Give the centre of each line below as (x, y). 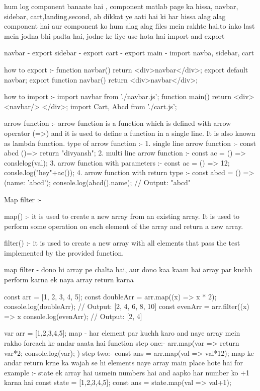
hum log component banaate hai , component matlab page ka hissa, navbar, (121, 6)
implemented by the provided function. (64, 252)
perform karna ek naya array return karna (69, 280)
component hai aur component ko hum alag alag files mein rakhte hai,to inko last (129, 26)
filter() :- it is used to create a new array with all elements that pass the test (122, 243)
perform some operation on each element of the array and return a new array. (124, 226)
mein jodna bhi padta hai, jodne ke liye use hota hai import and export (114, 35)
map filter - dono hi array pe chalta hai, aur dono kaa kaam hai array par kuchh (128, 269)
